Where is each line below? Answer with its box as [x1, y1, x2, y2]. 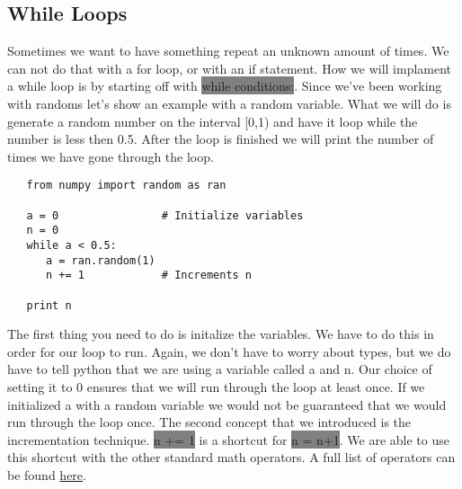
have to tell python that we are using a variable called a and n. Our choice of [7, 360, 432, 378]
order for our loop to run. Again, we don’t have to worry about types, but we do [7, 342, 451, 360]
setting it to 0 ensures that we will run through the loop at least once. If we [7, 378, 425, 396]
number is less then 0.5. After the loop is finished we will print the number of [7, 129, 434, 148]
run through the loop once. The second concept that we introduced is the [7, 413, 412, 431]
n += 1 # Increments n [45, 269, 253, 282]
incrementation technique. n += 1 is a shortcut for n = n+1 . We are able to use [7, 430, 449, 449]
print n [26, 298, 72, 312]
